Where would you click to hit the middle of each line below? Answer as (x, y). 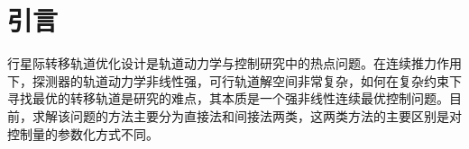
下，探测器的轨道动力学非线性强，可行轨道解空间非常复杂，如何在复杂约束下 (234, 80)
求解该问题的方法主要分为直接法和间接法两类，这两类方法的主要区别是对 (247, 115)
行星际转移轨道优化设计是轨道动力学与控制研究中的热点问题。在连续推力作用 (234, 63)
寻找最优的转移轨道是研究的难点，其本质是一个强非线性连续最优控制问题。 (228, 98)
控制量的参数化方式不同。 (83, 133)
